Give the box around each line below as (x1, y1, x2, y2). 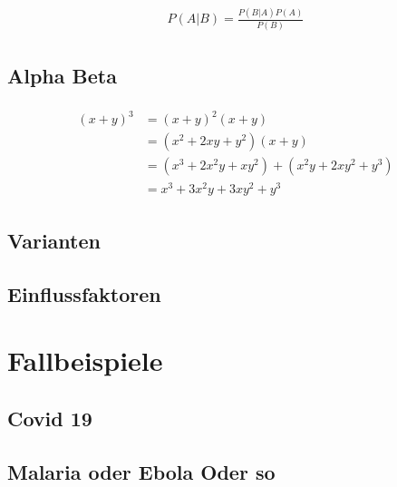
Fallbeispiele (7, 342, 163, 379)
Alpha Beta (7, 62, 117, 90)
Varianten (7, 227, 101, 255)
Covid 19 (7, 404, 92, 432)
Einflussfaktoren (7, 279, 161, 307)
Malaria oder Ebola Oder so (7, 457, 276, 485)
